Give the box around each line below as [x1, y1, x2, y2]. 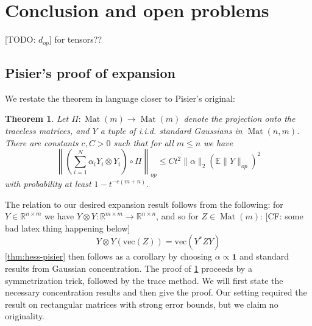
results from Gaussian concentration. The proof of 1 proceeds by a [5, 261, 252, 274]
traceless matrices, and [5, 124, 90, 136]
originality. [5, 310, 45, 322]
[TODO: [5, 33, 36, 46]
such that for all [113, 136, 174, 149]
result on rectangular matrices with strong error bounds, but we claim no [5, 297, 278, 310]
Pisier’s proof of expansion [5, 63, 175, 82]
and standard [239, 250, 289, 263]
